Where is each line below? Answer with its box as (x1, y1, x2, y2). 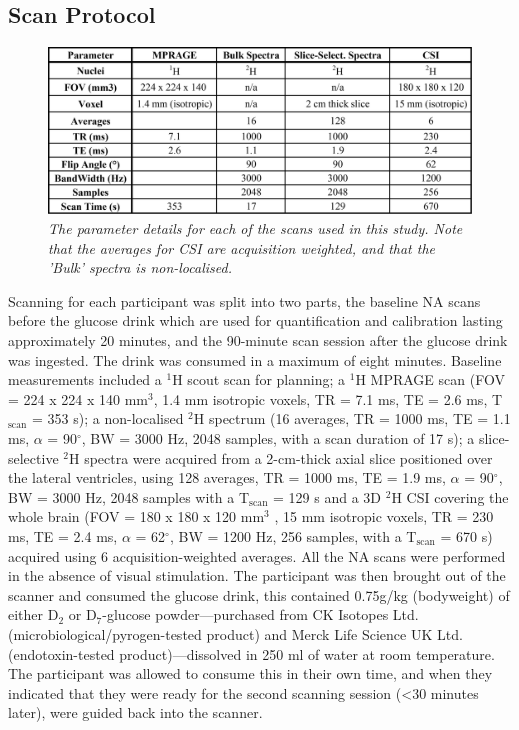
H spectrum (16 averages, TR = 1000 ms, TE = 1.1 (193, 408, 511, 429)
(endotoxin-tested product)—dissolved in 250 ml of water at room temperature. (8, 643, 495, 664)
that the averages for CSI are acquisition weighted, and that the (48, 237, 436, 258)
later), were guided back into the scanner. (8, 702, 263, 723)
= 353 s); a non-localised (32, 408, 184, 429)
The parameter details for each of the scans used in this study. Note (48, 218, 463, 239)
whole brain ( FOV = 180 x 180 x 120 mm (8, 506, 265, 527)
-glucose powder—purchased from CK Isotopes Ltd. (102, 604, 419, 625)
